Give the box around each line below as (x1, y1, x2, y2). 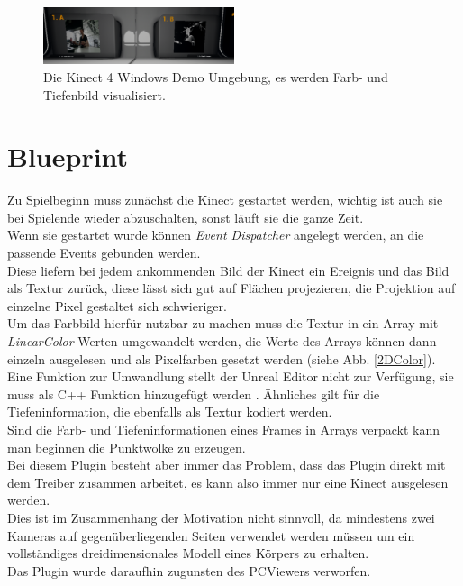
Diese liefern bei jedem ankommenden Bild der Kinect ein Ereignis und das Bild (7, 261, 449, 279)
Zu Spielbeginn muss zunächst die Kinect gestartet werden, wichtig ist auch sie (7, 190, 443, 209)
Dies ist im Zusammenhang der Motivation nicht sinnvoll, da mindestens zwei (7, 508, 435, 526)
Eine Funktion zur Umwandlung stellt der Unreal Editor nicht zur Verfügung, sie (7, 367, 454, 386)
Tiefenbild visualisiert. (43, 85, 166, 104)
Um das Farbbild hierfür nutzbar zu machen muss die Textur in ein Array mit (7, 314, 439, 333)
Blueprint (7, 138, 129, 175)
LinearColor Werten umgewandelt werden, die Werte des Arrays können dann (7, 332, 437, 350)
